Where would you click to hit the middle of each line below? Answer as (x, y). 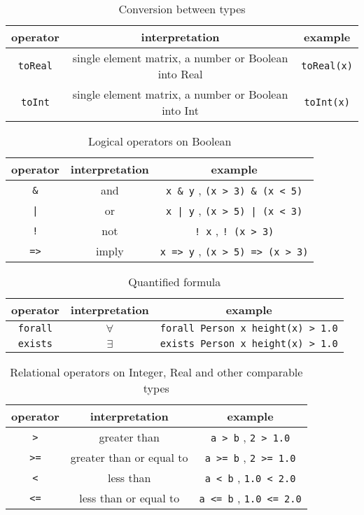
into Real (180, 74)
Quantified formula (175, 282)
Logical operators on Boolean (160, 141)
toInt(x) (327, 102)
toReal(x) (327, 66)
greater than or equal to (129, 457)
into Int (181, 110)
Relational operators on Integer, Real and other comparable (156, 372)
